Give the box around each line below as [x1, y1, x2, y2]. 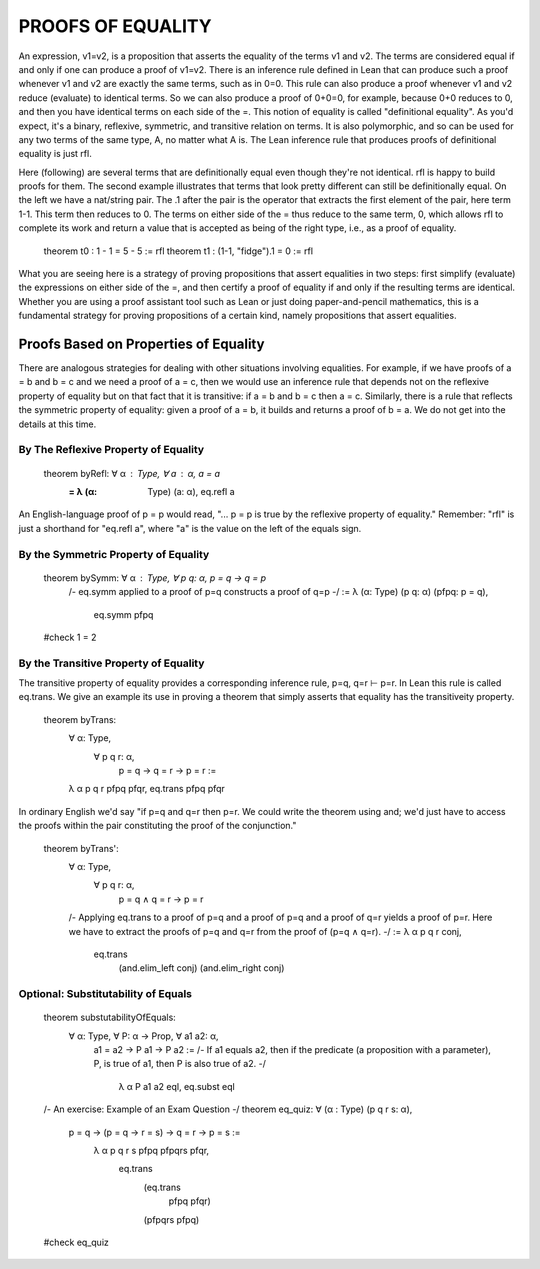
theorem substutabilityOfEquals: [43, 1011, 177, 1024]
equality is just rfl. [18, 148, 92, 160]
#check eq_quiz [43, 1236, 110, 1248]
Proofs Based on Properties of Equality [18, 336, 265, 352]
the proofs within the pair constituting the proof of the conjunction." [18, 820, 297, 832]
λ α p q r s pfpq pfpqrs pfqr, [93, 1144, 210, 1156]
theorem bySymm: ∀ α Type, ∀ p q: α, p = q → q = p [43, 571, 267, 584]
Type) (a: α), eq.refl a [147, 486, 235, 497]
